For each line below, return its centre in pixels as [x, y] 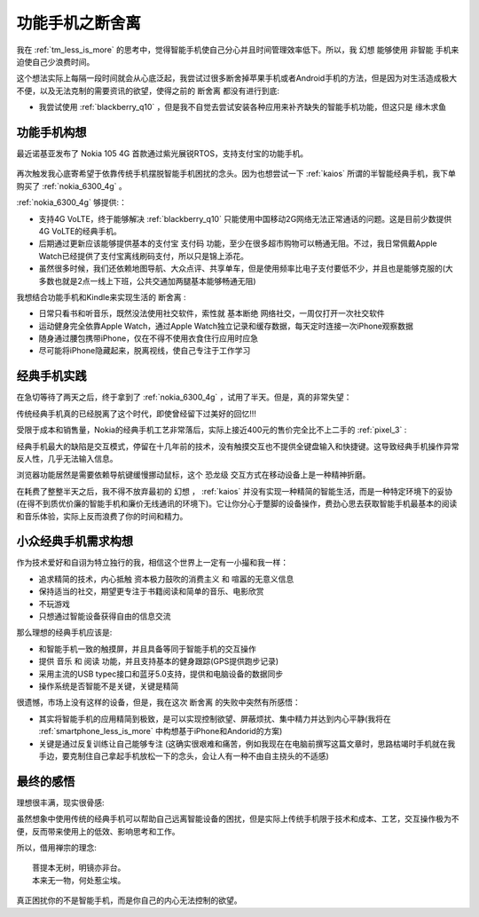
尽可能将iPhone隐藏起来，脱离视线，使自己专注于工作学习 [145, 351]
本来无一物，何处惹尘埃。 [79, 880]
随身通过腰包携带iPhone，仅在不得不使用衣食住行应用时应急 [149, 338]
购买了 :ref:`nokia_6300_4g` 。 [72, 186]
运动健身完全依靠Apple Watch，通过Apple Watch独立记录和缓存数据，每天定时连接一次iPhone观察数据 [226, 326]
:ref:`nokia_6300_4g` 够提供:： [72, 202]
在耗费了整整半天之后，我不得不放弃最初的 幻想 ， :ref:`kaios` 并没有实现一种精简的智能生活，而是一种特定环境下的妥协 [234, 491]
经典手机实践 [51, 376]
